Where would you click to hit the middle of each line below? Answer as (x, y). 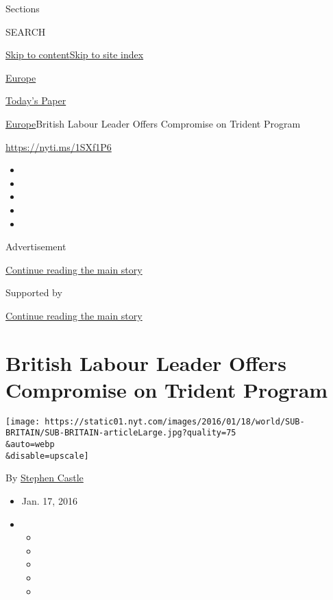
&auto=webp (30, 445)
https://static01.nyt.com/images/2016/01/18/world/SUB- (175, 421)
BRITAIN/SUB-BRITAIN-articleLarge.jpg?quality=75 (121, 433)
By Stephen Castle (45, 478)
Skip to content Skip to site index (75, 55)
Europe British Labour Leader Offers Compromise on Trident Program (153, 123)
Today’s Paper (36, 100)
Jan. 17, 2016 (49, 501)
